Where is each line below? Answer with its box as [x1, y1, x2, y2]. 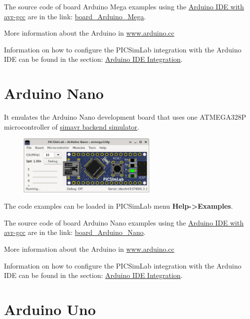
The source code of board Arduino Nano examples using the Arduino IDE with [4, 217, 244, 228]
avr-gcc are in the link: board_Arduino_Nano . [4, 227, 146, 237]
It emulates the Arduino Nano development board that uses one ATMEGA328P [4, 112, 247, 122]
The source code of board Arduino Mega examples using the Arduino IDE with [4, 1, 244, 11]
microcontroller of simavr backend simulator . [4, 121, 139, 132]
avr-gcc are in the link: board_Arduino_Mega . [4, 11, 146, 21]
